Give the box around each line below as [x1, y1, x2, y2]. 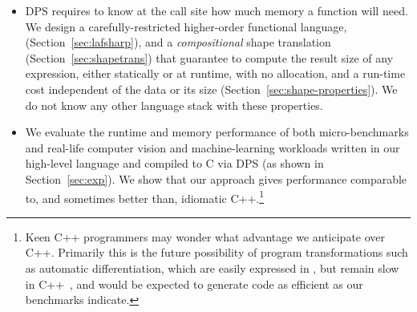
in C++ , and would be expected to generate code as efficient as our [25, 275, 363, 292]
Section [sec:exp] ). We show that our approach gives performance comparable [25, 170, 407, 187]
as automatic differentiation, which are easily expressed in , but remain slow [25, 259, 399, 276]
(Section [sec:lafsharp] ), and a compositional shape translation [25, 34, 331, 51]
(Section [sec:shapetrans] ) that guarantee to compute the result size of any [25, 49, 394, 66]
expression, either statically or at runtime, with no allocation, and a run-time [25, 65, 406, 82]
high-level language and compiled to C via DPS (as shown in [25, 155, 324, 172]
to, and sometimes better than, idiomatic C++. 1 [25, 187, 265, 206]
